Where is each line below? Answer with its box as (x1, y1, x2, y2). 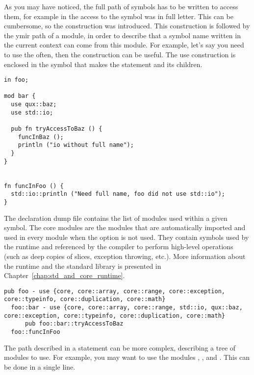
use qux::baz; (11, 101, 57, 108)
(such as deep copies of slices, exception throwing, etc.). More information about (4, 251, 246, 261)
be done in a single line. (4, 361, 76, 372)
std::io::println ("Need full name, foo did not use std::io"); (11, 190, 226, 198)
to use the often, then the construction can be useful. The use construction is (4, 49, 236, 59)
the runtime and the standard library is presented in (4, 260, 161, 271)
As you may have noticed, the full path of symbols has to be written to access (4, 1, 238, 11)
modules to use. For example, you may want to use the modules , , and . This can (4, 352, 250, 362)
